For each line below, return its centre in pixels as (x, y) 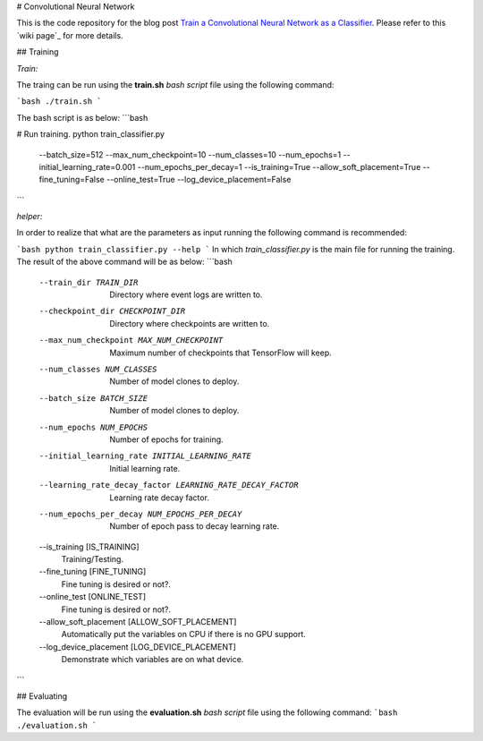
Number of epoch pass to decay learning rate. (195, 526)
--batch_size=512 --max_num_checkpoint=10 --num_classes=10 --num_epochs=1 (190, 154)
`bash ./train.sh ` (59, 102)
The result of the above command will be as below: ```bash (124, 262)
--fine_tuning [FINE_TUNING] (93, 572)
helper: (30, 217)
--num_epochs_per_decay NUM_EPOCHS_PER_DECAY (140, 514)
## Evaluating (42, 696)
